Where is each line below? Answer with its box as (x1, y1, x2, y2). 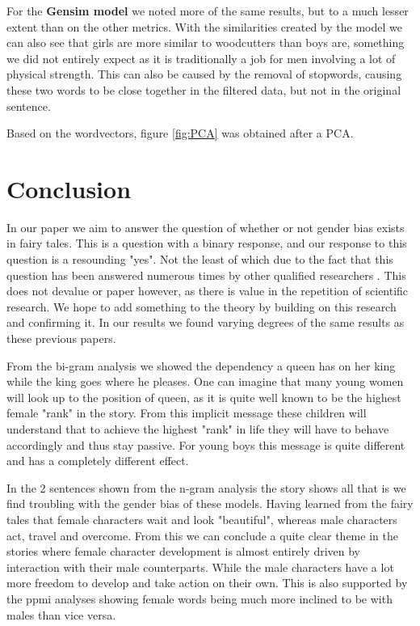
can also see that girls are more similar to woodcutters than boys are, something (6, 34, 405, 51)
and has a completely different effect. (6, 452, 189, 469)
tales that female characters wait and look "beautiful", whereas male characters (6, 510, 397, 527)
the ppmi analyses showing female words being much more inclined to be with (6, 590, 393, 607)
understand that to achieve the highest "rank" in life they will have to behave (6, 421, 389, 437)
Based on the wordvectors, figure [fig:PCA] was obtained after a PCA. (6, 125, 354, 142)
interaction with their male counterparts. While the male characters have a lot (6, 558, 394, 575)
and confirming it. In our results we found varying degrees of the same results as (6, 314, 405, 331)
